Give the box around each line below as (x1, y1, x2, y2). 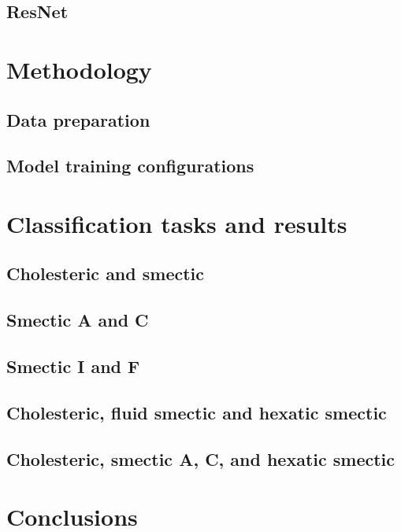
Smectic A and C (6, 308, 149, 332)
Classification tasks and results (6, 207, 347, 239)
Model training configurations (6, 153, 254, 178)
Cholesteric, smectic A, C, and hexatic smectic (6, 446, 395, 471)
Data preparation (6, 107, 150, 131)
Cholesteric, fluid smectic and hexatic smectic (6, 400, 387, 424)
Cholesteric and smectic (6, 261, 205, 286)
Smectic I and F (6, 354, 140, 379)
